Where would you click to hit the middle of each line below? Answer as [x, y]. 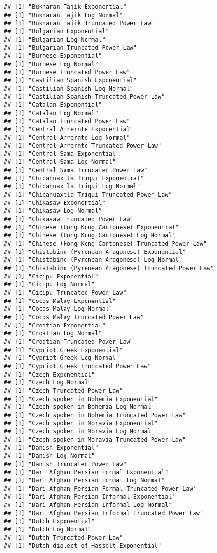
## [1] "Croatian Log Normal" [53, 334]
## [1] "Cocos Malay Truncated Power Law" [74, 317]
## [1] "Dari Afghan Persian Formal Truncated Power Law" [100, 489]
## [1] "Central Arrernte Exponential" [69, 129]
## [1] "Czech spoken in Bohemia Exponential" [81, 399]
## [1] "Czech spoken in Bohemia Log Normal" [79, 407]
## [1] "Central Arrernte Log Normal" [67, 138]
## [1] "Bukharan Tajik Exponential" [65, 7]
